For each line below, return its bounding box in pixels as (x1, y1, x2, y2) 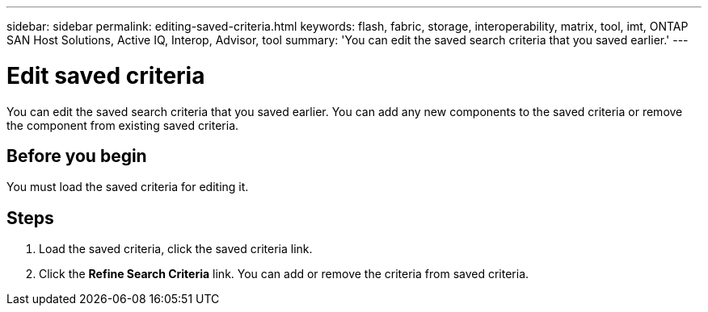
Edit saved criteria (6, 61, 205, 89)
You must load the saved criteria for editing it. (6, 180, 249, 194)
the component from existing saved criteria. (6, 118, 239, 132)
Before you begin (6, 145, 147, 166)
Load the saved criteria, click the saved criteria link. (39, 242, 313, 256)
